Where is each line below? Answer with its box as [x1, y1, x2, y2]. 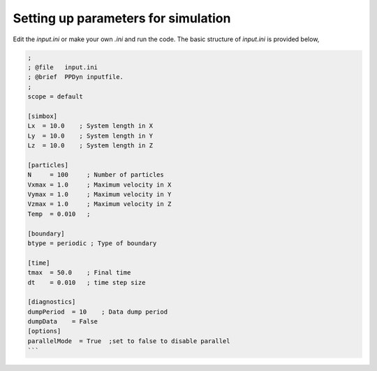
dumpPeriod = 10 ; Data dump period [27, 307, 168, 316]
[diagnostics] [27, 298, 76, 306]
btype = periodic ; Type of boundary [27, 239, 157, 247]
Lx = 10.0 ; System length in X [27, 122, 154, 130]
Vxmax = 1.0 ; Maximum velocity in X [27, 180, 172, 189]
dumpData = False [27, 318, 98, 326]
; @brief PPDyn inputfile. [27, 73, 124, 81]
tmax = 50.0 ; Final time [27, 269, 131, 277]
